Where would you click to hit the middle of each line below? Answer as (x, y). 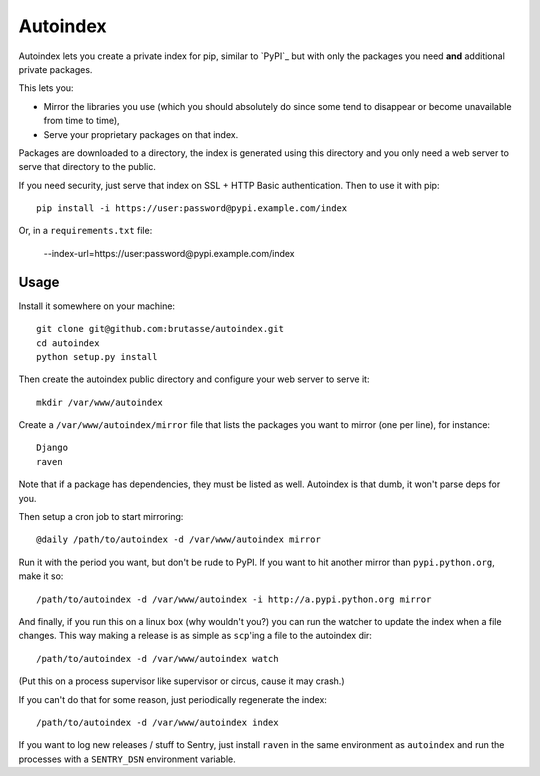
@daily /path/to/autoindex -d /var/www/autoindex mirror (179, 539)
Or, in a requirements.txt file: (85, 231)
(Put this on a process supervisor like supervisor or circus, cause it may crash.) (181, 681)
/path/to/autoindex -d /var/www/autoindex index (157, 722)
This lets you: (46, 88)
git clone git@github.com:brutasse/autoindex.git (160, 329)
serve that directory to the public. (87, 167)
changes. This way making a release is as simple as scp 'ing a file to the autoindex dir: (195, 636)
